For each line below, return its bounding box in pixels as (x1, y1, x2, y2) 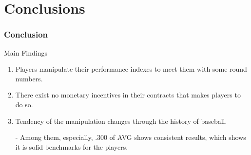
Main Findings (4, 47, 47, 58)
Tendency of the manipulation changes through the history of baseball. (15, 116, 227, 126)
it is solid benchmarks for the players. (15, 141, 128, 152)
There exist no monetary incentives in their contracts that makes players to (15, 90, 241, 100)
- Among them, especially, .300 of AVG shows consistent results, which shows (15, 132, 246, 142)
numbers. (15, 73, 43, 83)
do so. (15, 99, 33, 109)
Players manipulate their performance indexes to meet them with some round (15, 64, 247, 74)
